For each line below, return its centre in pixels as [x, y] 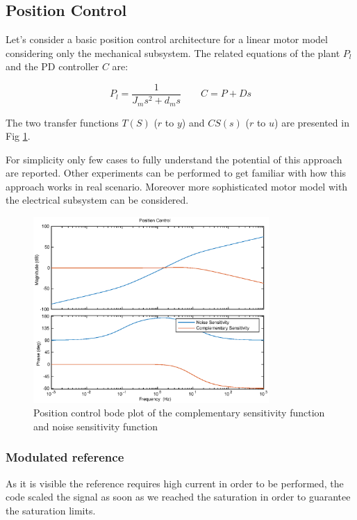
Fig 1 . [18, 136]
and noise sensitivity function [96, 426]
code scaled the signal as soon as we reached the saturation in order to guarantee [178, 497]
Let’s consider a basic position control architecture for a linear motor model [167, 39]
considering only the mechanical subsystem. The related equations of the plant [173, 52]
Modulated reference [65, 457]
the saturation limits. [51, 510]
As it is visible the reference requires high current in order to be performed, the [175, 483]
